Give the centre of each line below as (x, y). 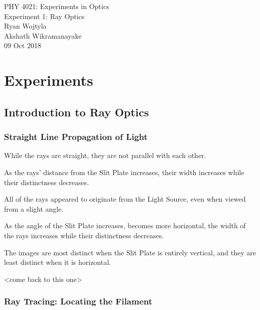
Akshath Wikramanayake (43, 35)
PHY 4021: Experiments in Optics (57, 6)
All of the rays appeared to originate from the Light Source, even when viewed (125, 199)
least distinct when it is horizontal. (57, 262)
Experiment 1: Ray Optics (44, 16)
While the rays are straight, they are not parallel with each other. (105, 155)
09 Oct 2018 (23, 45)
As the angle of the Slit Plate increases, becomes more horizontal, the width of (125, 225)
